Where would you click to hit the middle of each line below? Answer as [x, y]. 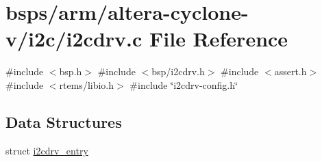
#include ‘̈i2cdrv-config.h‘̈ [184, 84]
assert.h [290, 71]
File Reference [219, 39]
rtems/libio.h [87, 84]
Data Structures [64, 121]
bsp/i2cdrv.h [178, 71]
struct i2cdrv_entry [47, 150]
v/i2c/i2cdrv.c [74, 39]
